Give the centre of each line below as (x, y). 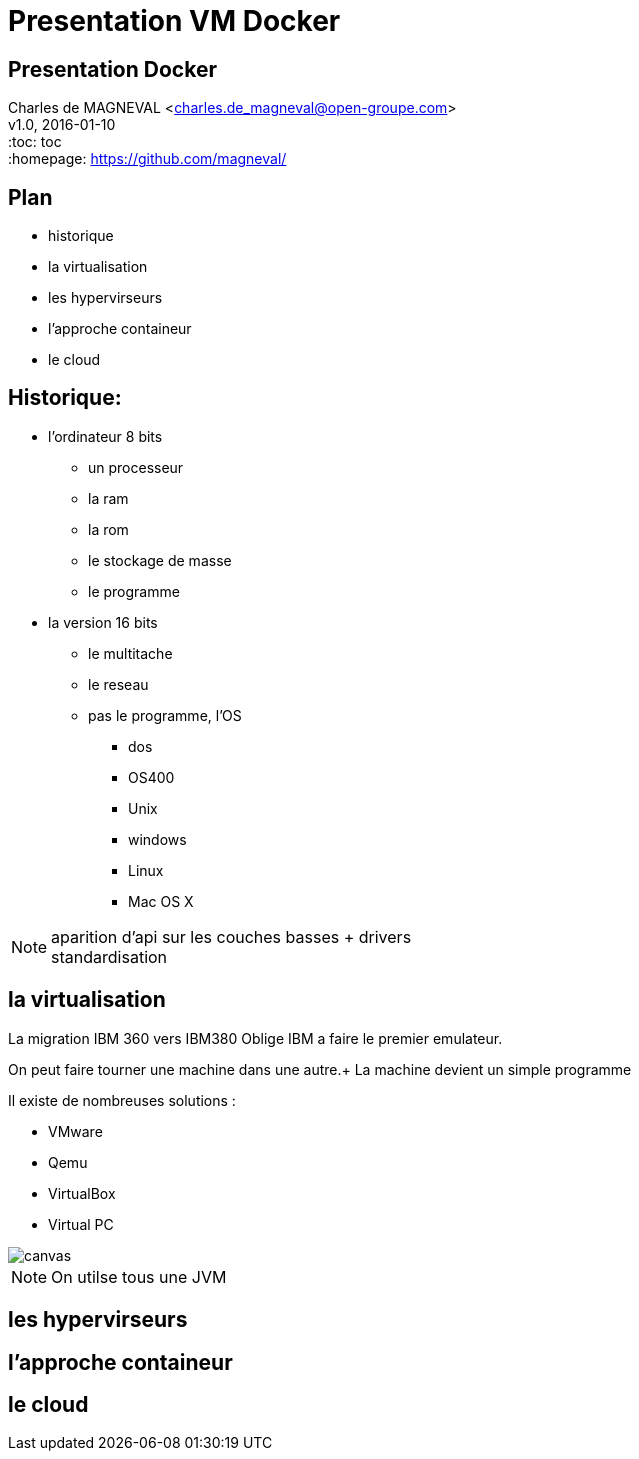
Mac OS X (161, 901)
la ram (108, 498)
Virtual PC (81, 1224)
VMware (75, 1131)
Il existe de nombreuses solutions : (122, 1100)
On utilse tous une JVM (139, 1276)
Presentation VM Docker (174, 21)
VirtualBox (82, 1193)
